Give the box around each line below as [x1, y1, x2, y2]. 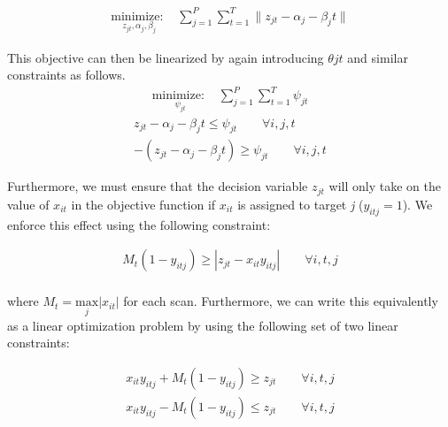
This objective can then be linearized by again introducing [7, 48, 324, 66]
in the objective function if [71, 194, 216, 213]
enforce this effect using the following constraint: [7, 215, 271, 233]
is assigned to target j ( [237, 194, 364, 213]
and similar [347, 48, 408, 66]
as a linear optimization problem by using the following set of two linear [7, 316, 398, 334]
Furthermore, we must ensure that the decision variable [7, 177, 308, 195]
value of [7, 194, 50, 213]
